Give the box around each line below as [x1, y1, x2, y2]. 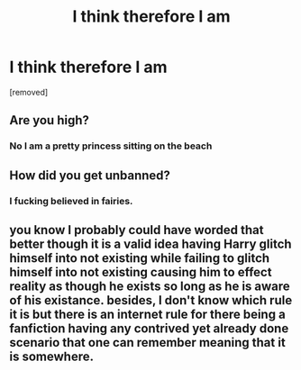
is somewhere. [9, 348, 95, 364]
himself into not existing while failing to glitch [9, 250, 270, 266]
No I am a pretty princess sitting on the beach [9, 140, 213, 152]
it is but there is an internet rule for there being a [9, 306, 286, 321]
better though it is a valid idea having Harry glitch [9, 236, 292, 251]
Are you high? [9, 113, 90, 128]
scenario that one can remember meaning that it [9, 335, 286, 350]
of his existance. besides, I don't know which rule [9, 293, 293, 308]
